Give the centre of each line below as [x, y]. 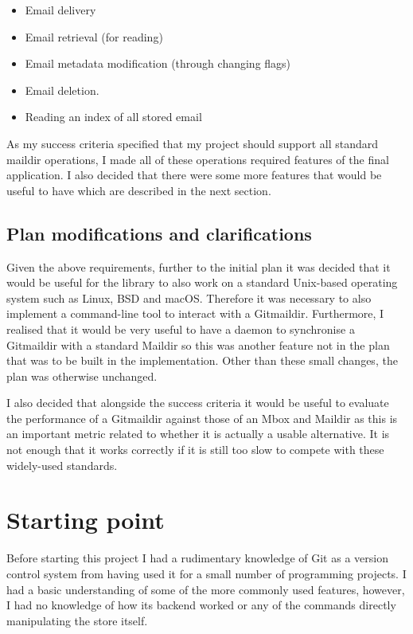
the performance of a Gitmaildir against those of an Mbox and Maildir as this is [202, 418]
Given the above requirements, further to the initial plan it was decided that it [199, 266]
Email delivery [60, 10]
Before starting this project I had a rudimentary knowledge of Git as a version [197, 558]
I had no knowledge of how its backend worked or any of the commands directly [201, 605]
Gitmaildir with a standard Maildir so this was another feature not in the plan [198, 344]
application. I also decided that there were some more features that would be [194, 175]
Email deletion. [62, 90]
